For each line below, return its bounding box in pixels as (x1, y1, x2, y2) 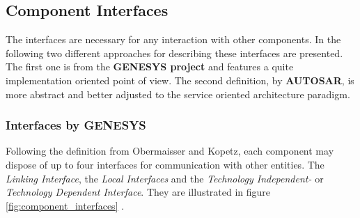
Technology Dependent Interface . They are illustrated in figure (6, 185, 271, 199)
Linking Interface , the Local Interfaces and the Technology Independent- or (6, 171, 324, 185)
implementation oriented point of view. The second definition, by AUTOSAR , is (6, 72, 354, 87)
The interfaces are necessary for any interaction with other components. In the (6, 32, 341, 47)
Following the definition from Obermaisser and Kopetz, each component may (6, 143, 334, 158)
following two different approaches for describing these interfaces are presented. (6, 45, 343, 60)
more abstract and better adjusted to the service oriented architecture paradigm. (6, 86, 350, 101)
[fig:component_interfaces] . (6, 198, 125, 212)
